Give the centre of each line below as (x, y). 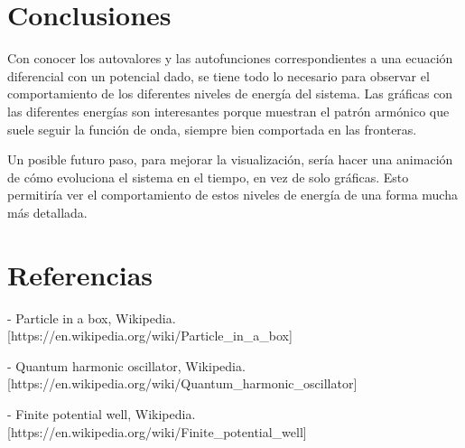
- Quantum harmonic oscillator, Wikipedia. (126, 365)
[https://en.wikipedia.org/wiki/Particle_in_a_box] (150, 336)
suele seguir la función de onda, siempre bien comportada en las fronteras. (212, 129)
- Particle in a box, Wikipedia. (92, 317)
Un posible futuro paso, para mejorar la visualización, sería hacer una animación (230, 159)
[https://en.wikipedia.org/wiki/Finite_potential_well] (157, 431)
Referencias (80, 274)
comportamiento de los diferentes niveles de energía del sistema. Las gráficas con (230, 93)
